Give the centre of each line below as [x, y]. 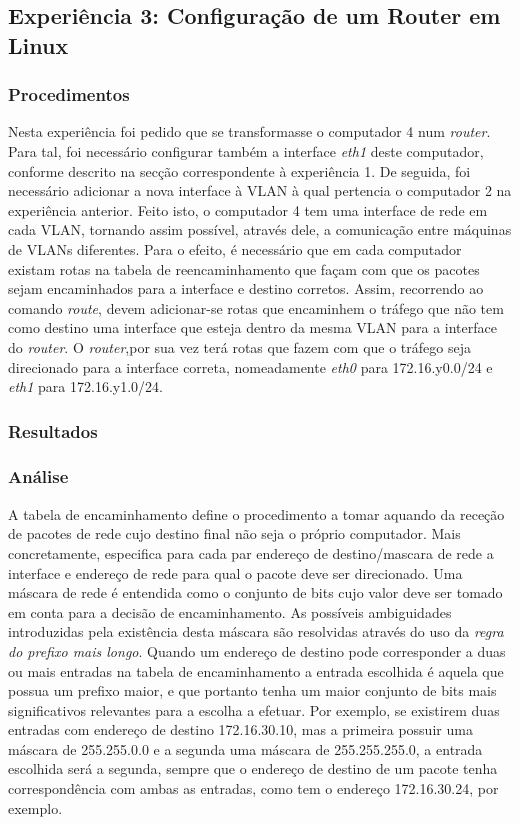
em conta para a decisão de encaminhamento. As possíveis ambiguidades [230, 611]
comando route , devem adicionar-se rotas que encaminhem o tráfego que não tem [256, 307]
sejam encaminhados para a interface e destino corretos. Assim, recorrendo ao [246, 288]
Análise [38, 476]
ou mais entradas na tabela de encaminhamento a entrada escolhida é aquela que [256, 670]
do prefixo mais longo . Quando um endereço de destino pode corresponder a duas [257, 650]
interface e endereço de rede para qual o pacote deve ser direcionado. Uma [235, 572]
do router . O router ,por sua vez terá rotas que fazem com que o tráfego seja [239, 346]
